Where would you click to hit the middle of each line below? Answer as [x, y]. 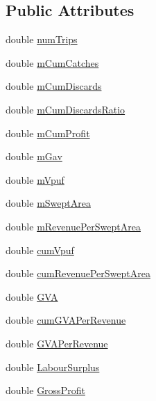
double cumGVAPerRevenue [66, 320]
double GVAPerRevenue [57, 343]
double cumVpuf [40, 250]
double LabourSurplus [53, 367]
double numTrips [42, 39]
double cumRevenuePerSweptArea [78, 273]
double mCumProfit [48, 133]
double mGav [34, 156]
